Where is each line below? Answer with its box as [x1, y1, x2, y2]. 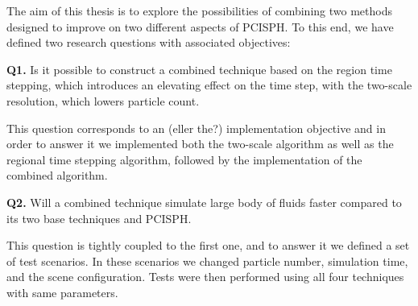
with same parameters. [6, 283, 118, 300]
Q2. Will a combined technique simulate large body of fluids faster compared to [6, 193, 402, 210]
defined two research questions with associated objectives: [6, 34, 291, 51]
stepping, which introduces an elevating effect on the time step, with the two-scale [6, 76, 412, 93]
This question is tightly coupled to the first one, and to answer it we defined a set [6, 237, 410, 254]
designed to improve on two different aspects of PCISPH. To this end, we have [6, 18, 394, 35]
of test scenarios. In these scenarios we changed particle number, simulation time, [6, 252, 408, 269]
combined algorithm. [6, 167, 108, 184]
